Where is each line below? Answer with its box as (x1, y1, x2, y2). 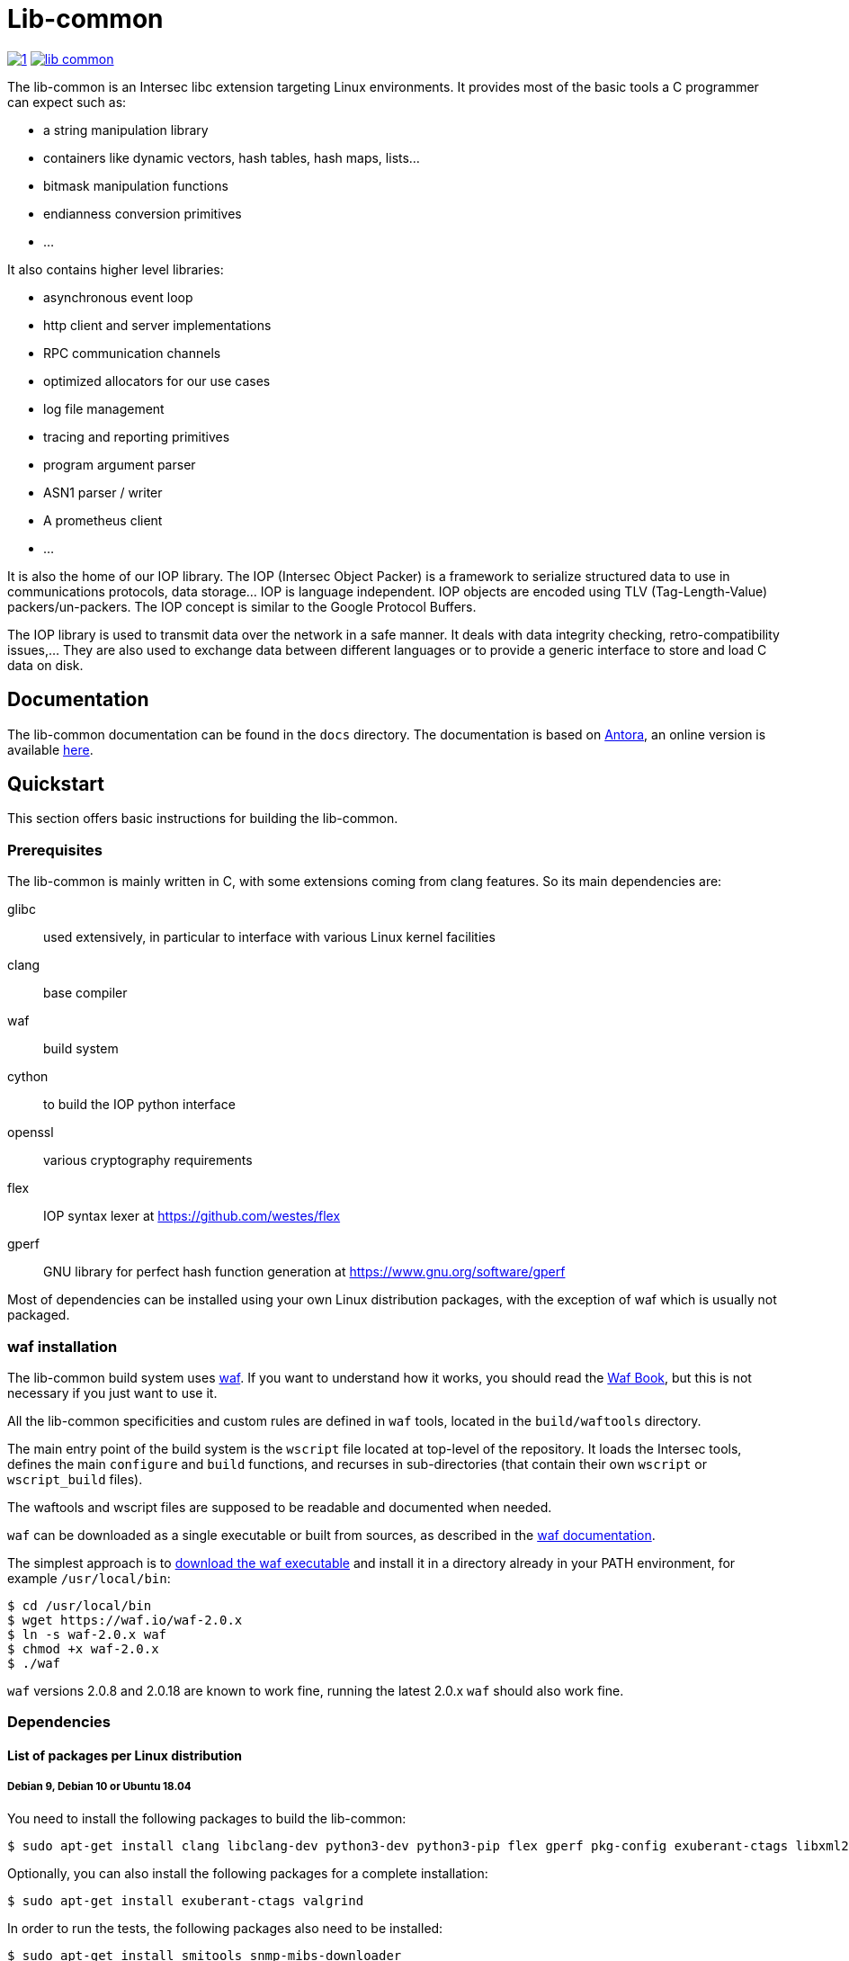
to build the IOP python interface (43, 1097, 236, 1113)
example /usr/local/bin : (7, 1570, 171, 1586)
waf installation (7, 1337, 118, 1356)
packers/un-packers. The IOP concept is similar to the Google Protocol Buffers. (7, 598, 477, 614)
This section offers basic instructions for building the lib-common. (7, 810, 398, 827)
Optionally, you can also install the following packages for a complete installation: (7, 1865, 488, 1881)
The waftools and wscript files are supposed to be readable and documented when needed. (7, 1499, 552, 1515)
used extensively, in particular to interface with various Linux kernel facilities (43, 929, 496, 945)
